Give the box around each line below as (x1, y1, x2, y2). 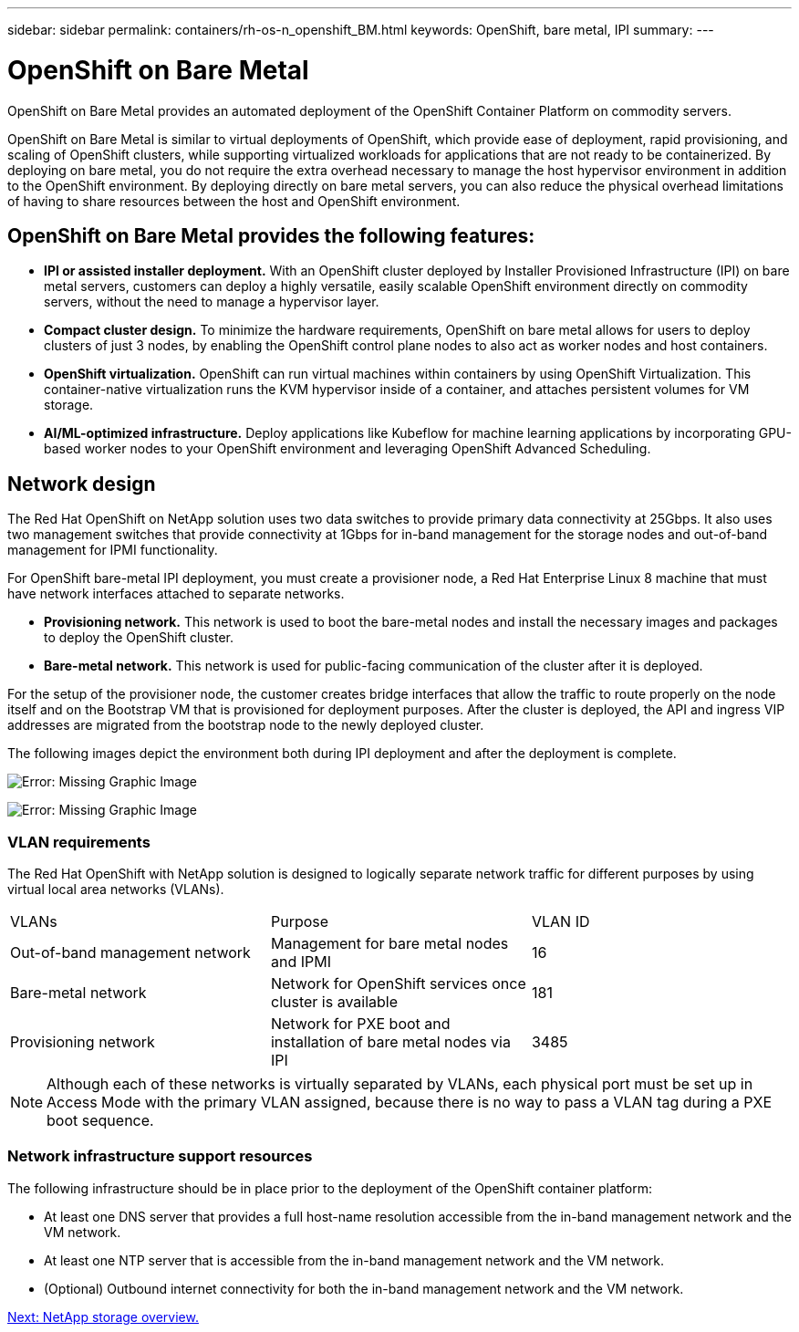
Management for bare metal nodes (270, 933, 509, 952)
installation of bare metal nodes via (270, 1032, 511, 1051)
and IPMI (270, 952, 331, 971)
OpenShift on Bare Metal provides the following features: (7, 224, 535, 247)
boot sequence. (47, 1110, 154, 1129)
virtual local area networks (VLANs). (7, 880, 224, 897)
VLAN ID (531, 911, 590, 931)
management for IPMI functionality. (7, 542, 218, 558)
